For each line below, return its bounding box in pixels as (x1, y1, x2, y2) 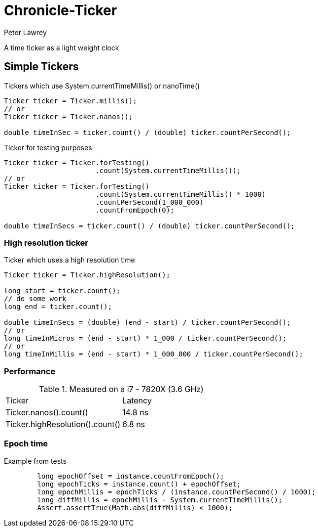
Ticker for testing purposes (4, 143, 92, 152)
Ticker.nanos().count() (5, 407, 88, 418)
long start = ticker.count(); (4, 287, 121, 295)
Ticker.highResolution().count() (5, 419, 121, 430)
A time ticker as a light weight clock (4, 43, 119, 52)
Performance (4, 366, 56, 376)
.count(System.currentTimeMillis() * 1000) (95, 190, 266, 198)
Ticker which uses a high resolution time (4, 256, 135, 265)
